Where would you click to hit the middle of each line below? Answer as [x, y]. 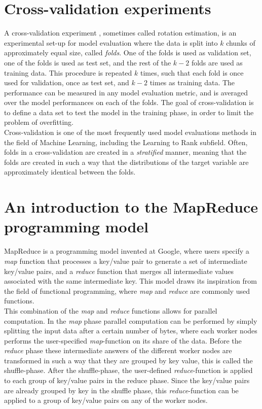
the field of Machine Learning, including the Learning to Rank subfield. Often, [126, 142]
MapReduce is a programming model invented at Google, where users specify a [127, 251]
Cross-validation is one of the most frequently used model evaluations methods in [130, 132]
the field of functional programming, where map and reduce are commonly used [127, 291]
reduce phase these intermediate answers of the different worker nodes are [118, 350]
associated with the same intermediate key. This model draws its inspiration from [130, 281]
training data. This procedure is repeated [68, 72]
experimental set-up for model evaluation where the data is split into [111, 42]
